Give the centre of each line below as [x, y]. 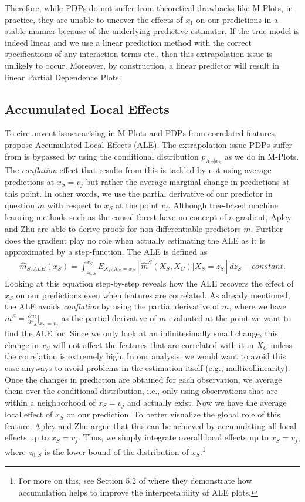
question [20, 205]
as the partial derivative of [109, 317]
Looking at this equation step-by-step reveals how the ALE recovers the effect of [149, 283]
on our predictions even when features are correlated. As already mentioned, [153, 294]
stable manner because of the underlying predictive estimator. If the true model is [152, 31]
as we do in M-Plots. [262, 156]
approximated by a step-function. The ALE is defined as [106, 252]
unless [281, 344]
